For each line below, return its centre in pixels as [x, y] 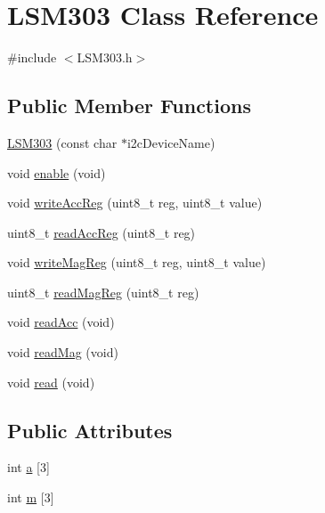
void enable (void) [57, 172]
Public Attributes [90, 430]
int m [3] [31, 497]
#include [32, 57]
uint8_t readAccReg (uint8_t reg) [102, 232]
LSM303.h [105, 57]
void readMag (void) [63, 352]
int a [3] [28, 467]
